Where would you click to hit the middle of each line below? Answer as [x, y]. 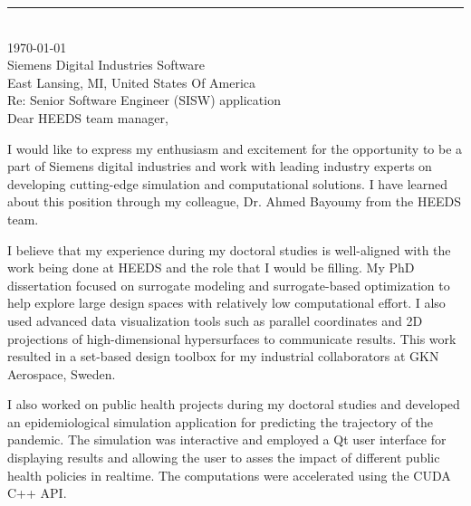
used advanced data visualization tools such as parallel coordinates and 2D [215, 320]
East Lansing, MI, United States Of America [132, 82]
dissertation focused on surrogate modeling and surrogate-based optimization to [229, 285]
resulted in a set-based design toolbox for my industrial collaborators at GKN [223, 356]
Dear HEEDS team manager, [88, 117]
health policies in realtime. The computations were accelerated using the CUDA [229, 475]
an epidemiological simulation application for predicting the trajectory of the [221, 421]
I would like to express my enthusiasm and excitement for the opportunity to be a [235, 148]
